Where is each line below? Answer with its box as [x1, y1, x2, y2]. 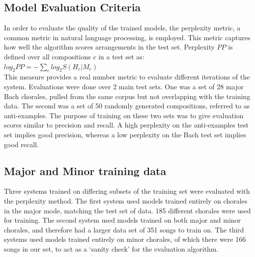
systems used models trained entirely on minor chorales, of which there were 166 [4, 234, 246, 244]
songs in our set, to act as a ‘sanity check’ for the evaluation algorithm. [4, 243, 219, 254]
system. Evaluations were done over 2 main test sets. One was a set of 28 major [4, 81, 244, 91]
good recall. [4, 139, 39, 149]
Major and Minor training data [4, 163, 167, 178]
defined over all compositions [4, 51, 91, 61]
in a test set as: [98, 51, 144, 61]
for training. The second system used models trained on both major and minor [4, 215, 241, 225]
